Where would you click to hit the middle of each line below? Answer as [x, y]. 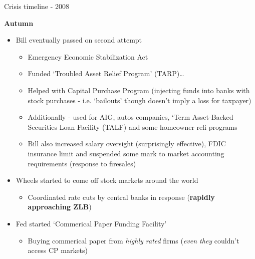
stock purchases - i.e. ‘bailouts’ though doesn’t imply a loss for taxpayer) [140, 100]
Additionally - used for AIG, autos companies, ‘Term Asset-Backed [131, 117]
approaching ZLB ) [60, 207]
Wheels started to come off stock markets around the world [107, 180]
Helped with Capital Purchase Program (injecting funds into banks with [139, 90]
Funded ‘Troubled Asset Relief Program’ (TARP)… [106, 73]
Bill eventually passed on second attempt [79, 40]
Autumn [19, 23]
